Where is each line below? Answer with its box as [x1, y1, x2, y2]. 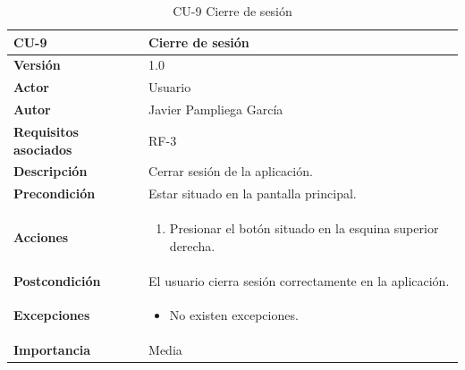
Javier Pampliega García [148, 100, 283, 119]
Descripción [13, 162, 88, 181]
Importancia [13, 341, 91, 359]
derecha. [169, 236, 216, 255]
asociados [13, 139, 72, 158]
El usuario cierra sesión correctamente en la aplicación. [148, 271, 450, 290]
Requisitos [13, 122, 79, 140]
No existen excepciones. [169, 306, 299, 324]
